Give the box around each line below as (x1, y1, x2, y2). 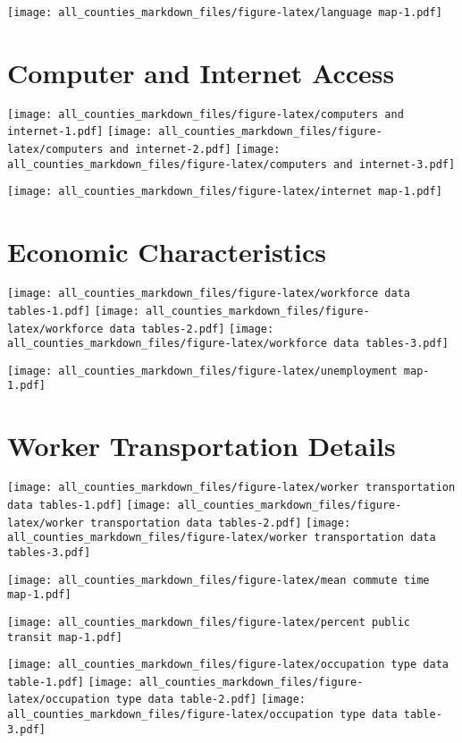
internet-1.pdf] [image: (7, 125, 153, 139)
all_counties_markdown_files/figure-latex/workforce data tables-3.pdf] (7, 337, 449, 350)
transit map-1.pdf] (7, 630, 122, 644)
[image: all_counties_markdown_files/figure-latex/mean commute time (7, 573, 430, 587)
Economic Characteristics (7, 233, 327, 270)
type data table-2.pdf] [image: (115, 693, 306, 706)
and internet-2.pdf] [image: (109, 143, 281, 156)
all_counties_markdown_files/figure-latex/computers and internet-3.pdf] (7, 157, 456, 171)
